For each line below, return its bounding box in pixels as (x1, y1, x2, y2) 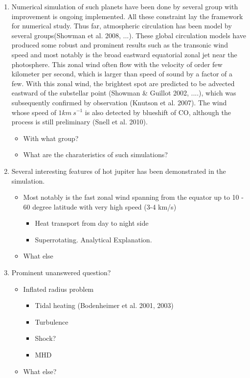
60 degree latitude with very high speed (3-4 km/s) (23, 201, 177, 212)
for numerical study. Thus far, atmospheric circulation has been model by (11, 21, 232, 31)
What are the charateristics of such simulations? (23, 149, 168, 160)
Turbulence (35, 316, 68, 327)
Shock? (35, 333, 56, 343)
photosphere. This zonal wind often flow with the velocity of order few (11, 59, 223, 69)
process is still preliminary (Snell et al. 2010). (11, 117, 148, 127)
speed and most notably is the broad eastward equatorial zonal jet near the (11, 49, 237, 59)
